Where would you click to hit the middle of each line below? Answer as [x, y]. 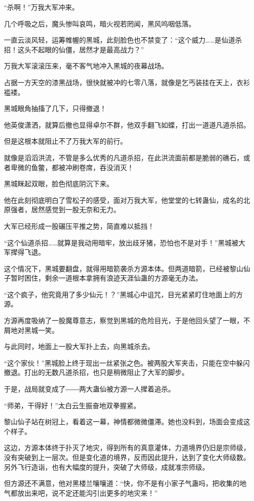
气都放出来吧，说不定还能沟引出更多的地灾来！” [81, 492]
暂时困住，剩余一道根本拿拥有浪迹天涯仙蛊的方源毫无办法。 [106, 278]
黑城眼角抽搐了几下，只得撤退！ [55, 108]
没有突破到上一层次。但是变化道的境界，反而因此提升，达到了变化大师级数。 [127, 457]
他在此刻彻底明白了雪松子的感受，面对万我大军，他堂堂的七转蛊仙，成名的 [124, 200]
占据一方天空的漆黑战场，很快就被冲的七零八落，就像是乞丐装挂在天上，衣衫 [127, 82]
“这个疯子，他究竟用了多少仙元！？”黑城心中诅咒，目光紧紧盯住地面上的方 [124, 294]
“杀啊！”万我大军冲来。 [42, 7]
